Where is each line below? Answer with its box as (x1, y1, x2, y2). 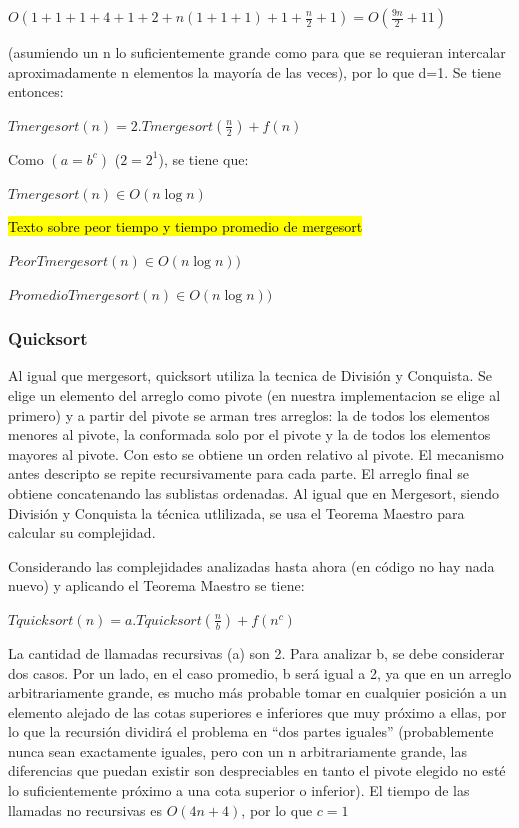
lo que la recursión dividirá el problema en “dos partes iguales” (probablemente (8, 721, 494, 742)
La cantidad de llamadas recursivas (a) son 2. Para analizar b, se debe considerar (8, 642, 505, 663)
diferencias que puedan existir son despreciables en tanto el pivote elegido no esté (8, 760, 506, 781)
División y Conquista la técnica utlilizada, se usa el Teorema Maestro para (8, 502, 465, 523)
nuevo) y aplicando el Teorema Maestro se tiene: (8, 575, 305, 596)
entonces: (8, 81, 64, 102)
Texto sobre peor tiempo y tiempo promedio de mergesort (8, 216, 363, 237)
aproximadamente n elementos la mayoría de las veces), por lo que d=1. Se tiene (8, 61, 502, 82)
